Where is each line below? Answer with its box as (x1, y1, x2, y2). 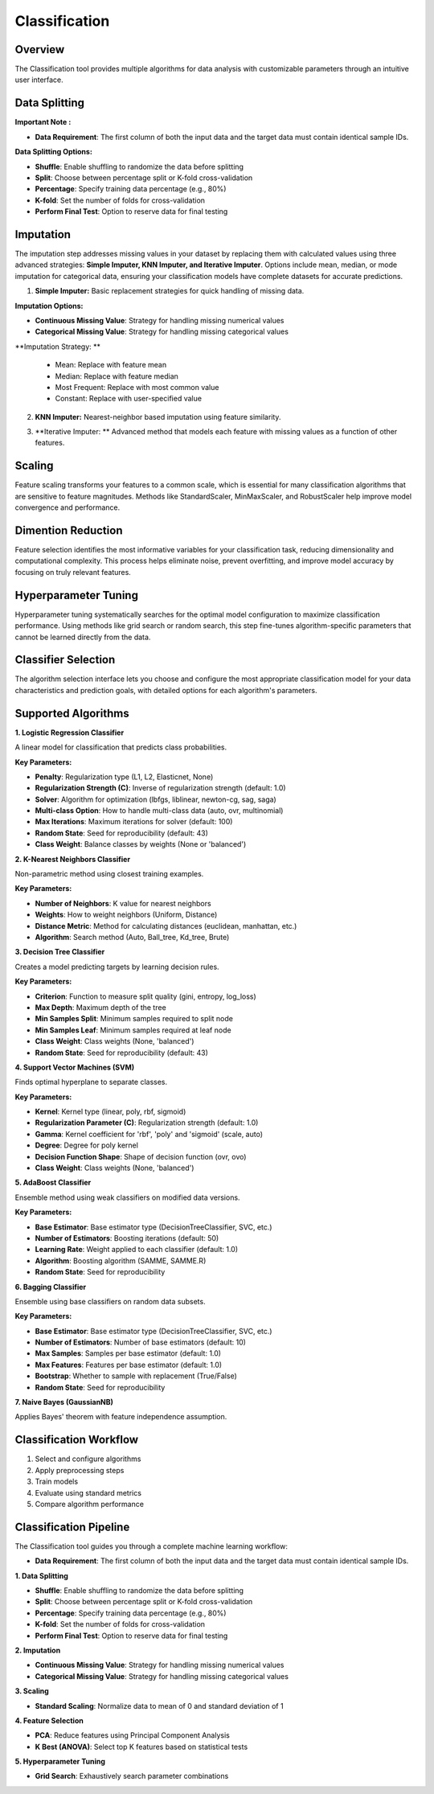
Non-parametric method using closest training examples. (14, 869, 204, 879)
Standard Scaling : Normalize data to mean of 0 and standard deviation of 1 (35, 1701, 285, 1710)
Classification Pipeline (14, 1520, 130, 1533)
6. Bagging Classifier (14, 1282, 87, 1291)
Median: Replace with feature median (55, 371, 178, 381)
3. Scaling (14, 1686, 50, 1696)
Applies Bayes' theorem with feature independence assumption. (14, 1412, 227, 1422)
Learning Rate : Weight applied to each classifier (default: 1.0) (35, 1245, 239, 1254)
